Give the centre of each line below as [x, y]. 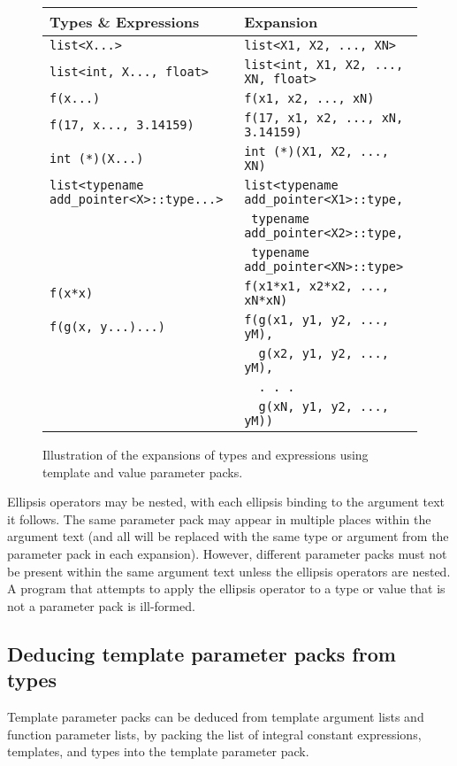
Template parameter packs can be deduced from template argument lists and [216, 716]
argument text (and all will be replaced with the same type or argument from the [228, 536]
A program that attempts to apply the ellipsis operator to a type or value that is [226, 588]
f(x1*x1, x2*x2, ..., [316, 286]
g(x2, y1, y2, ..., [324, 353]
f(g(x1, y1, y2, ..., [316, 320]
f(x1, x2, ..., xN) [309, 98]
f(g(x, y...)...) [107, 327]
